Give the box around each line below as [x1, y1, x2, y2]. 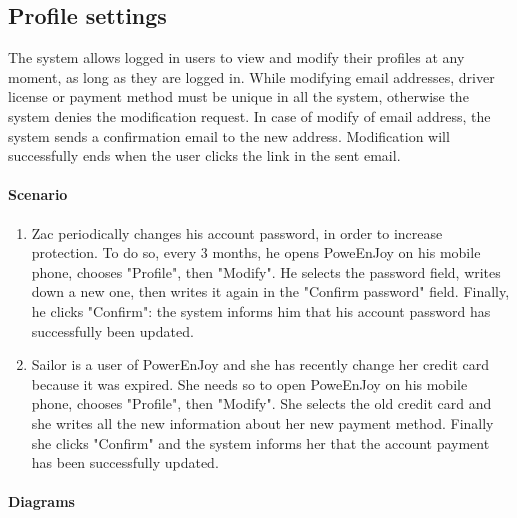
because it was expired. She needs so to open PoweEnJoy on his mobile [31, 373, 468, 394]
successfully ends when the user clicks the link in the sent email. [8, 145, 401, 166]
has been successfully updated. [31, 452, 219, 473]
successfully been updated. [31, 320, 194, 341]
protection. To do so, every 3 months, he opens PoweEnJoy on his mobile [31, 242, 481, 263]
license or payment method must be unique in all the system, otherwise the [8, 86, 469, 107]
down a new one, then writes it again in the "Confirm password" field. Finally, [31, 281, 510, 302]
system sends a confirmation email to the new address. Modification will [8, 125, 450, 146]
